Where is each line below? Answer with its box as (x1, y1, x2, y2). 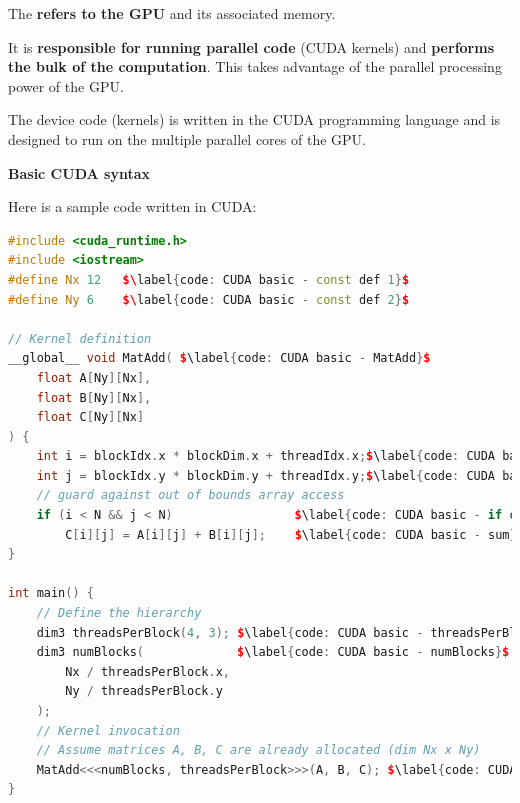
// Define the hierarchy (36, 606, 202, 621)
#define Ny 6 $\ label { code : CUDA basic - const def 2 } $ (8, 292, 410, 307)
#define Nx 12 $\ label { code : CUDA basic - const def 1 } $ (8, 272, 410, 287)
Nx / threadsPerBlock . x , (65, 664, 230, 679)
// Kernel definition (8, 331, 152, 346)
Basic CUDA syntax (8, 162, 151, 183)
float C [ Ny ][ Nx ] (36, 410, 145, 425)
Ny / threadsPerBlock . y (65, 684, 223, 699)
